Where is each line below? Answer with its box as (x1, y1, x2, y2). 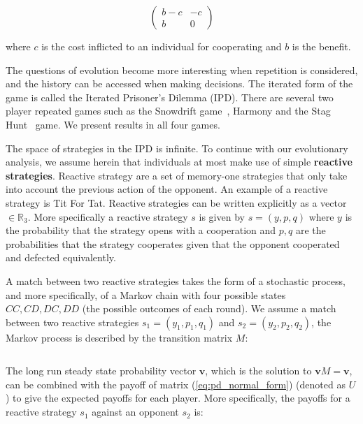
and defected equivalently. (6, 250, 116, 265)
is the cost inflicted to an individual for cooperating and (41, 39, 282, 53)
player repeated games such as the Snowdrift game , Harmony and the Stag (6, 103, 331, 118)
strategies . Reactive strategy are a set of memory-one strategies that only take (6, 168, 348, 182)
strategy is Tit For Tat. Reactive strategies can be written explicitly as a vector (6, 195, 347, 210)
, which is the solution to (205, 363, 312, 378)
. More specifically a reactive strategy (27, 209, 188, 224)
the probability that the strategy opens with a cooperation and (6, 223, 276, 237)
